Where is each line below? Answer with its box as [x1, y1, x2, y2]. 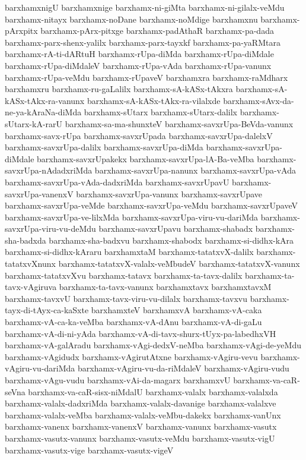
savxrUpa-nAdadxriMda [5, 164, 93, 177]
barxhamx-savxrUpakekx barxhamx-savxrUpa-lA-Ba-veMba [37, 152, 254, 165]
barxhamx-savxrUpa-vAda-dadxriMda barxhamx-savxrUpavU [5, 175, 230, 188]
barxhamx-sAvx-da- [223, 94, 294, 106]
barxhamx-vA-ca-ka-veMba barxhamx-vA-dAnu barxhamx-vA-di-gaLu [5, 316, 262, 328]
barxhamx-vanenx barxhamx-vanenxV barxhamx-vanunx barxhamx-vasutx [5, 420, 277, 433]
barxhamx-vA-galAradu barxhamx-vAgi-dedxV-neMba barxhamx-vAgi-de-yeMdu [5, 339, 301, 351]
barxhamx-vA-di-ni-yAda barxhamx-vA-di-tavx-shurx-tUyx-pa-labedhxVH [5, 327, 276, 339]
